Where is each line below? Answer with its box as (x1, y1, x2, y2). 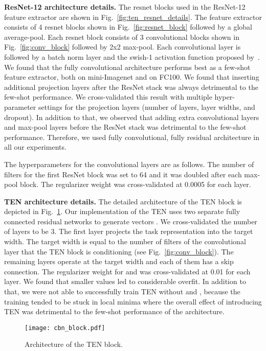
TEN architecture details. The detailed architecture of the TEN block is (4, 196, 242, 206)
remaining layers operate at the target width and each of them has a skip (4, 256, 234, 267)
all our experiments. (4, 142, 66, 152)
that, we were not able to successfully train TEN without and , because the (4, 286, 240, 297)
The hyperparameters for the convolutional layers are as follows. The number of (4, 158, 254, 169)
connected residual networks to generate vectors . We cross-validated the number (4, 216, 257, 226)
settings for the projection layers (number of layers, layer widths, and (38, 101, 255, 112)
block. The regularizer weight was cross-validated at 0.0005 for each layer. (20, 179, 251, 190)
